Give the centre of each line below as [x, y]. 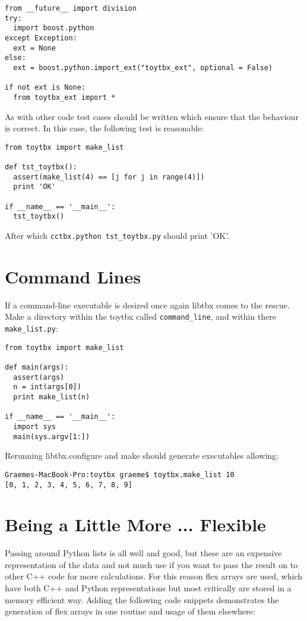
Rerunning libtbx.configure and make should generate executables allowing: [142, 455]
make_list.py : [31, 328]
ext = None [34, 48]
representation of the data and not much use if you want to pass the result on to [151, 564]
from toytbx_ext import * [64, 97]
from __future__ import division [71, 8]
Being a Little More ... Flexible [135, 524]
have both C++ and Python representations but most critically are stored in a [148, 588]
